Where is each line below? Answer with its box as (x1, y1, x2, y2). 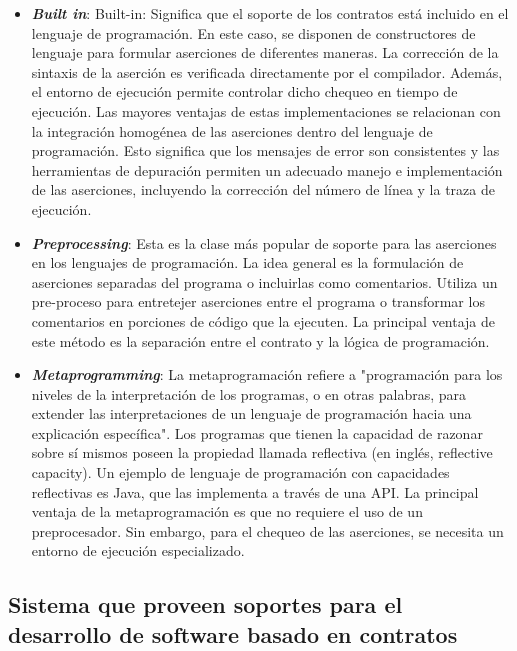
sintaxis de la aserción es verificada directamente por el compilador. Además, (31, 61, 503, 82)
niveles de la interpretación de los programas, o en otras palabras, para (31, 383, 467, 404)
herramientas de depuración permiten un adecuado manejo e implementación (31, 159, 503, 180)
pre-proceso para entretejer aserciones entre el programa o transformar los (31, 291, 485, 312)
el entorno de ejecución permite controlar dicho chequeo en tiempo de (31, 81, 458, 102)
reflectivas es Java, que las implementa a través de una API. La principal (31, 481, 479, 502)
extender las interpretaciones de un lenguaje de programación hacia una (31, 403, 472, 424)
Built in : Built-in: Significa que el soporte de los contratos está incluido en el (31, 3, 509, 23)
